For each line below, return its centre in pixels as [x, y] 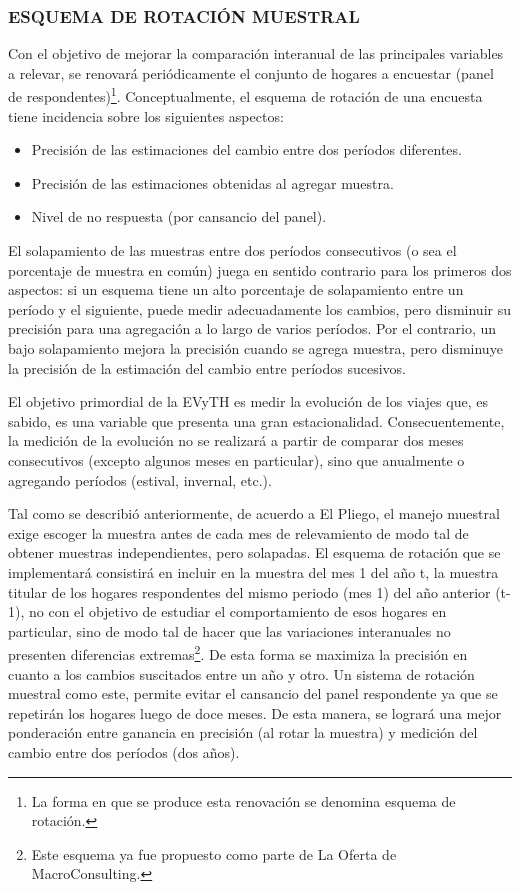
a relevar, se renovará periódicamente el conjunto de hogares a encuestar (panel [251, 72]
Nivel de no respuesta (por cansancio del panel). [179, 216]
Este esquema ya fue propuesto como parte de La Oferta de [214, 853]
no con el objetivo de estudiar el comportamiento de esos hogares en [237, 611]
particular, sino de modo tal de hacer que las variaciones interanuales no [229, 630]
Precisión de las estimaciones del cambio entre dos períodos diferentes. [246, 149]
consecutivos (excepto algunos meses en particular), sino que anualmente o [236, 459]
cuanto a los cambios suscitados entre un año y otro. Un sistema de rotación [241, 673]
